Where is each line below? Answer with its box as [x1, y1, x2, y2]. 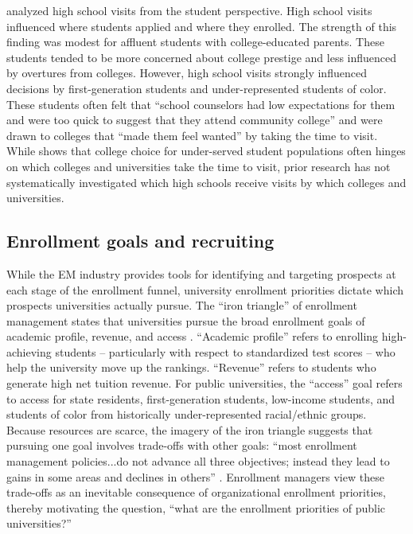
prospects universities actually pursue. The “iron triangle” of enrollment [6, 297, 357, 314]
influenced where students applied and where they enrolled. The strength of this [6, 18, 397, 34]
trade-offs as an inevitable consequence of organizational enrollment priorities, [6, 484, 386, 501]
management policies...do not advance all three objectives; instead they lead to [6, 453, 390, 470]
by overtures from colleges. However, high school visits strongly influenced [6, 64, 367, 81]
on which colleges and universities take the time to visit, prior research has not [6, 158, 391, 174]
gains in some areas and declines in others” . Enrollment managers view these [6, 468, 384, 485]
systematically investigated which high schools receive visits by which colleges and [6, 173, 407, 190]
